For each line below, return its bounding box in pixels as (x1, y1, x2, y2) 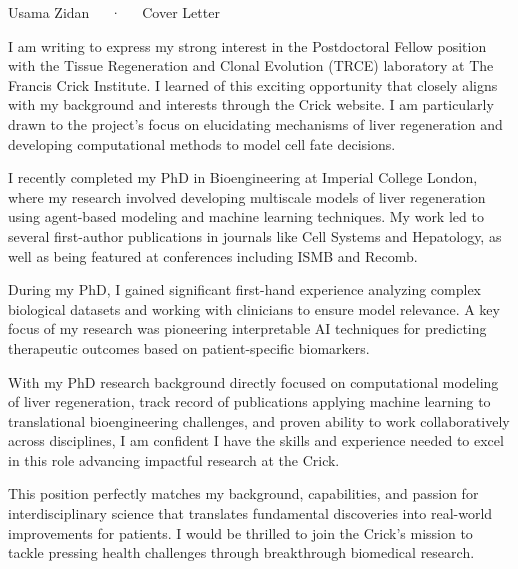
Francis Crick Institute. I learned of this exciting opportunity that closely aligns (8, 74, 498, 95)
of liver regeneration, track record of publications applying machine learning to (8, 391, 491, 412)
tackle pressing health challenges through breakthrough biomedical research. (8, 542, 475, 563)
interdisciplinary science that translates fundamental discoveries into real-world (8, 503, 493, 524)
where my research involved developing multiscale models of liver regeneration (8, 186, 486, 207)
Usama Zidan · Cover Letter (8, 2, 220, 22)
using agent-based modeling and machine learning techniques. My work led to (8, 206, 484, 227)
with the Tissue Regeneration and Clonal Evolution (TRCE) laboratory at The (8, 55, 494, 76)
